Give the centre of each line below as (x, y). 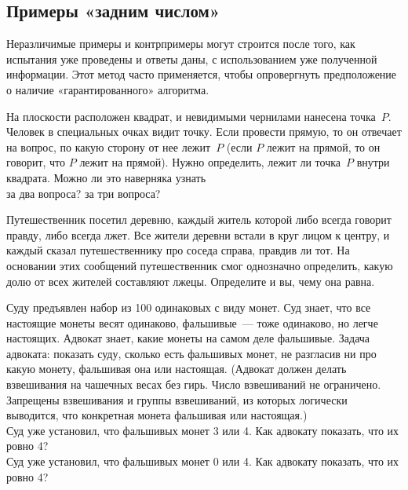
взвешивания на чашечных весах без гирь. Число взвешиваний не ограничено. (194, 384)
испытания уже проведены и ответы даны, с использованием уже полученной (192, 59)
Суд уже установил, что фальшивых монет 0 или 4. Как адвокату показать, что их (203, 461)
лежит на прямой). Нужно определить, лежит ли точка (210, 162)
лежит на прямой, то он (323, 146)
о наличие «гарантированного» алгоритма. (108, 89)
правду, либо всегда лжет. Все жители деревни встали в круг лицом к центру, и (198, 234)
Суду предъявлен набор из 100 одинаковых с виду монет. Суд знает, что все (189, 307)
